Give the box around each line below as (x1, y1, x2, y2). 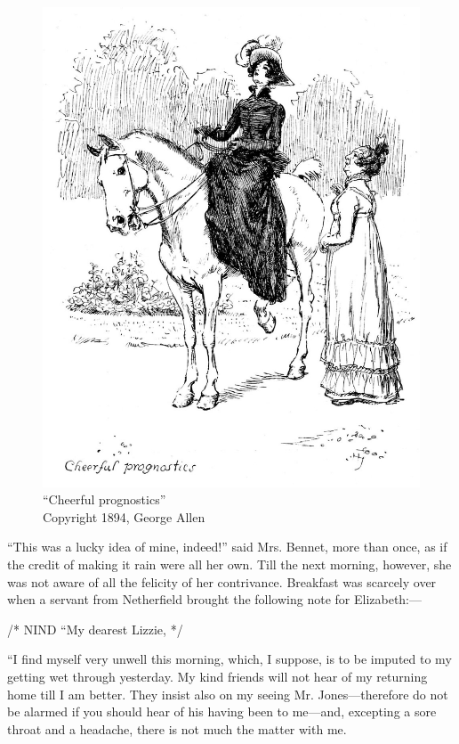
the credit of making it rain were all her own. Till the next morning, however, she (7, 555, 452, 574)
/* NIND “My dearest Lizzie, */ (7, 619, 183, 638)
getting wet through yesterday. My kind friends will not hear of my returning (7, 667, 428, 686)
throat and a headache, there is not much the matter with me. (7, 719, 347, 738)
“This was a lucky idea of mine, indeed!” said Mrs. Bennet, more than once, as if (7, 537, 447, 556)
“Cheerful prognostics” (43, 490, 166, 509)
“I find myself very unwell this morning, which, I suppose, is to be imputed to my (7, 650, 452, 668)
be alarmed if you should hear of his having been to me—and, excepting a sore (7, 702, 437, 721)
